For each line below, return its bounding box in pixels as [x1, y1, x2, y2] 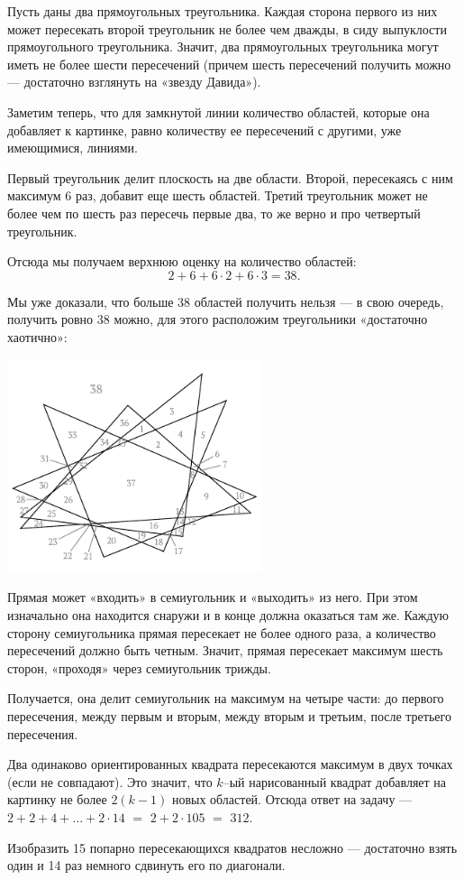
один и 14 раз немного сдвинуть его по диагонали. [7, 856, 286, 875]
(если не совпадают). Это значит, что [7, 772, 213, 791]
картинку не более [7, 790, 107, 809]
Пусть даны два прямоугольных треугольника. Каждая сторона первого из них [7, 2, 438, 20]
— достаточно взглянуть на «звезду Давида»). [7, 72, 261, 91]
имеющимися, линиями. [7, 138, 139, 157]
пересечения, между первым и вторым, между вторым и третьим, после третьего [7, 707, 451, 725]
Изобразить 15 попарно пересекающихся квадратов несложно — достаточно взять [7, 838, 458, 857]
